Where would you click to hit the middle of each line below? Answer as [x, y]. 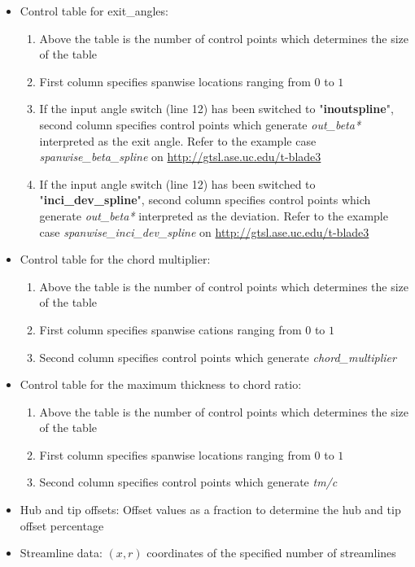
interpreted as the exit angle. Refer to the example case [178, 140]
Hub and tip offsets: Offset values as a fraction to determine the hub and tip [210, 510]
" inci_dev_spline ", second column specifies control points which [205, 200]
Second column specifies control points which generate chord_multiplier [218, 357]
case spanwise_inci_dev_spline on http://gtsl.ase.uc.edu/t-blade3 [204, 231]
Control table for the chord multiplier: [115, 259]
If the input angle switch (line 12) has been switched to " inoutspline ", [216, 109]
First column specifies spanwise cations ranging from [170, 329]
